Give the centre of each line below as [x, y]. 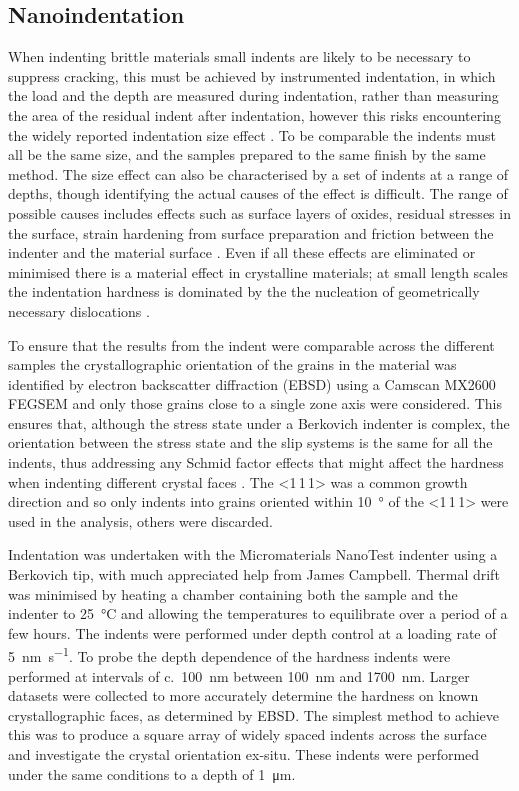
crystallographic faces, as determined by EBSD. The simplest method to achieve [254, 714]
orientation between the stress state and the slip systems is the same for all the [250, 442]
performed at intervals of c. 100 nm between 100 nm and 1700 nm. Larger [239, 675]
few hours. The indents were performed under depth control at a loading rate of [252, 632]
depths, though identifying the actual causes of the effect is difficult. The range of [258, 193]
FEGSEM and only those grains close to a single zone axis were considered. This [255, 403]
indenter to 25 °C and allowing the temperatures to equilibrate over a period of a [258, 613]
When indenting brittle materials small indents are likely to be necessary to [239, 56]
